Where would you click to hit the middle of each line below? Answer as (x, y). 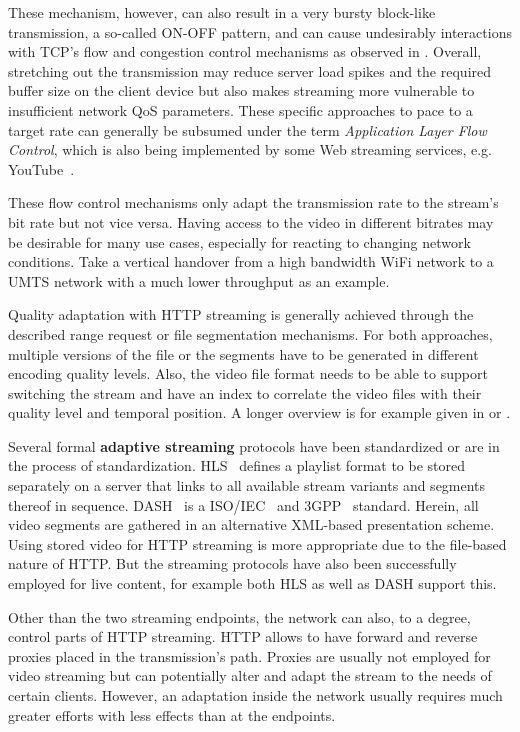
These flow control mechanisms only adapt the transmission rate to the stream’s (253, 202)
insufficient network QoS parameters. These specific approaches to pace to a (240, 109)
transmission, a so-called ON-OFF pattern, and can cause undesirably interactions (260, 31)
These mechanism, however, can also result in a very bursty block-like (222, 12)
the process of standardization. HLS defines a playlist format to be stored (237, 465)
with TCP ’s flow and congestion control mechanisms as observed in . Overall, (245, 51)
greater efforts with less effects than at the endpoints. (172, 714)
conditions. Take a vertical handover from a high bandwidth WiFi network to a (251, 261)
